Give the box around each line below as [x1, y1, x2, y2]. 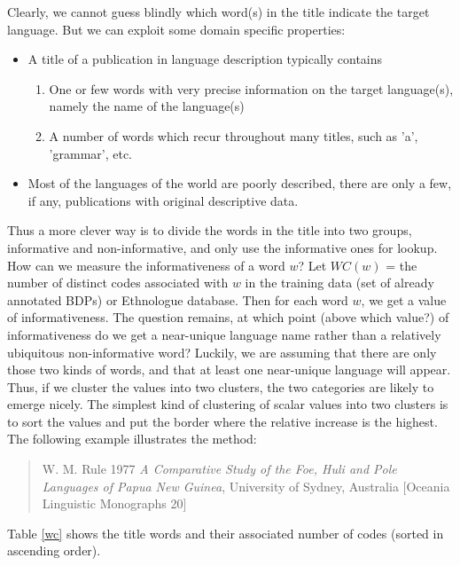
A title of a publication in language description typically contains [27, 50, 383, 68]
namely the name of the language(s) [49, 97, 245, 115]
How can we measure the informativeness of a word [7, 255, 285, 274]
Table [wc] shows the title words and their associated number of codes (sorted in [7, 523, 444, 542]
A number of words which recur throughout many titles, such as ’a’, [49, 126, 418, 145]
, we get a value [361, 290, 447, 309]
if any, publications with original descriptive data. [27, 191, 299, 209]
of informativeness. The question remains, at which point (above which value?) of [7, 308, 449, 326]
